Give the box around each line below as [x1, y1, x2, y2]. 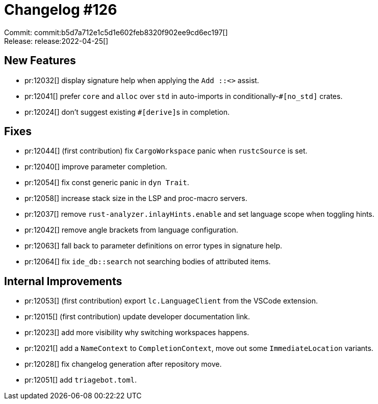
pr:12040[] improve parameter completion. [24, 162, 167, 171]
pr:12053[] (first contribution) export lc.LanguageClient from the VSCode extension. [24, 296, 318, 306]
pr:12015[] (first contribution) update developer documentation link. [24, 312, 250, 321]
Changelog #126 [4, 1, 117, 18]
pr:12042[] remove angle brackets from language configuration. [24, 225, 238, 235]
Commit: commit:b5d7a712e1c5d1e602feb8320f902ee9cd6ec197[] [4, 28, 228, 37]
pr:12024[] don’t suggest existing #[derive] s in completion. [24, 107, 230, 116]
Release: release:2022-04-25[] [4, 36, 109, 45]
